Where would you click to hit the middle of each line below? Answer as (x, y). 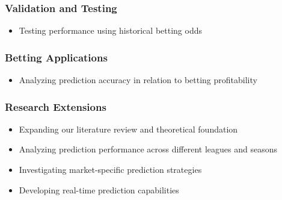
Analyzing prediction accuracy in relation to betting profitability (138, 80)
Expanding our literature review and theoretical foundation (128, 129)
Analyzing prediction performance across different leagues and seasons (148, 149)
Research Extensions (56, 106)
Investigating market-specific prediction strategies (110, 170)
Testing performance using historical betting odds (110, 30)
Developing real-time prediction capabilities (99, 189)
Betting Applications (56, 57)
